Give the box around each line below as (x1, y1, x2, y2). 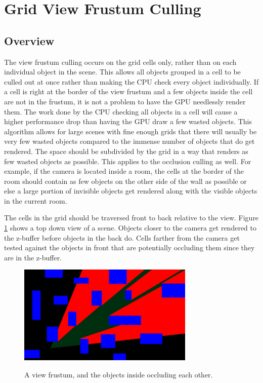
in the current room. (4, 195, 67, 206)
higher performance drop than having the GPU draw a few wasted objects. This (4, 116, 252, 127)
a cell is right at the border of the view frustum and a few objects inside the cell (4, 86, 253, 97)
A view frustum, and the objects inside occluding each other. (24, 369, 213, 379)
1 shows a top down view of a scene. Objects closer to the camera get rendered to (4, 222, 257, 233)
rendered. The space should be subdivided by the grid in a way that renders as (4, 145, 248, 156)
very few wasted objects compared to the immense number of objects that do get (4, 136, 255, 146)
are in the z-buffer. (4, 252, 62, 262)
